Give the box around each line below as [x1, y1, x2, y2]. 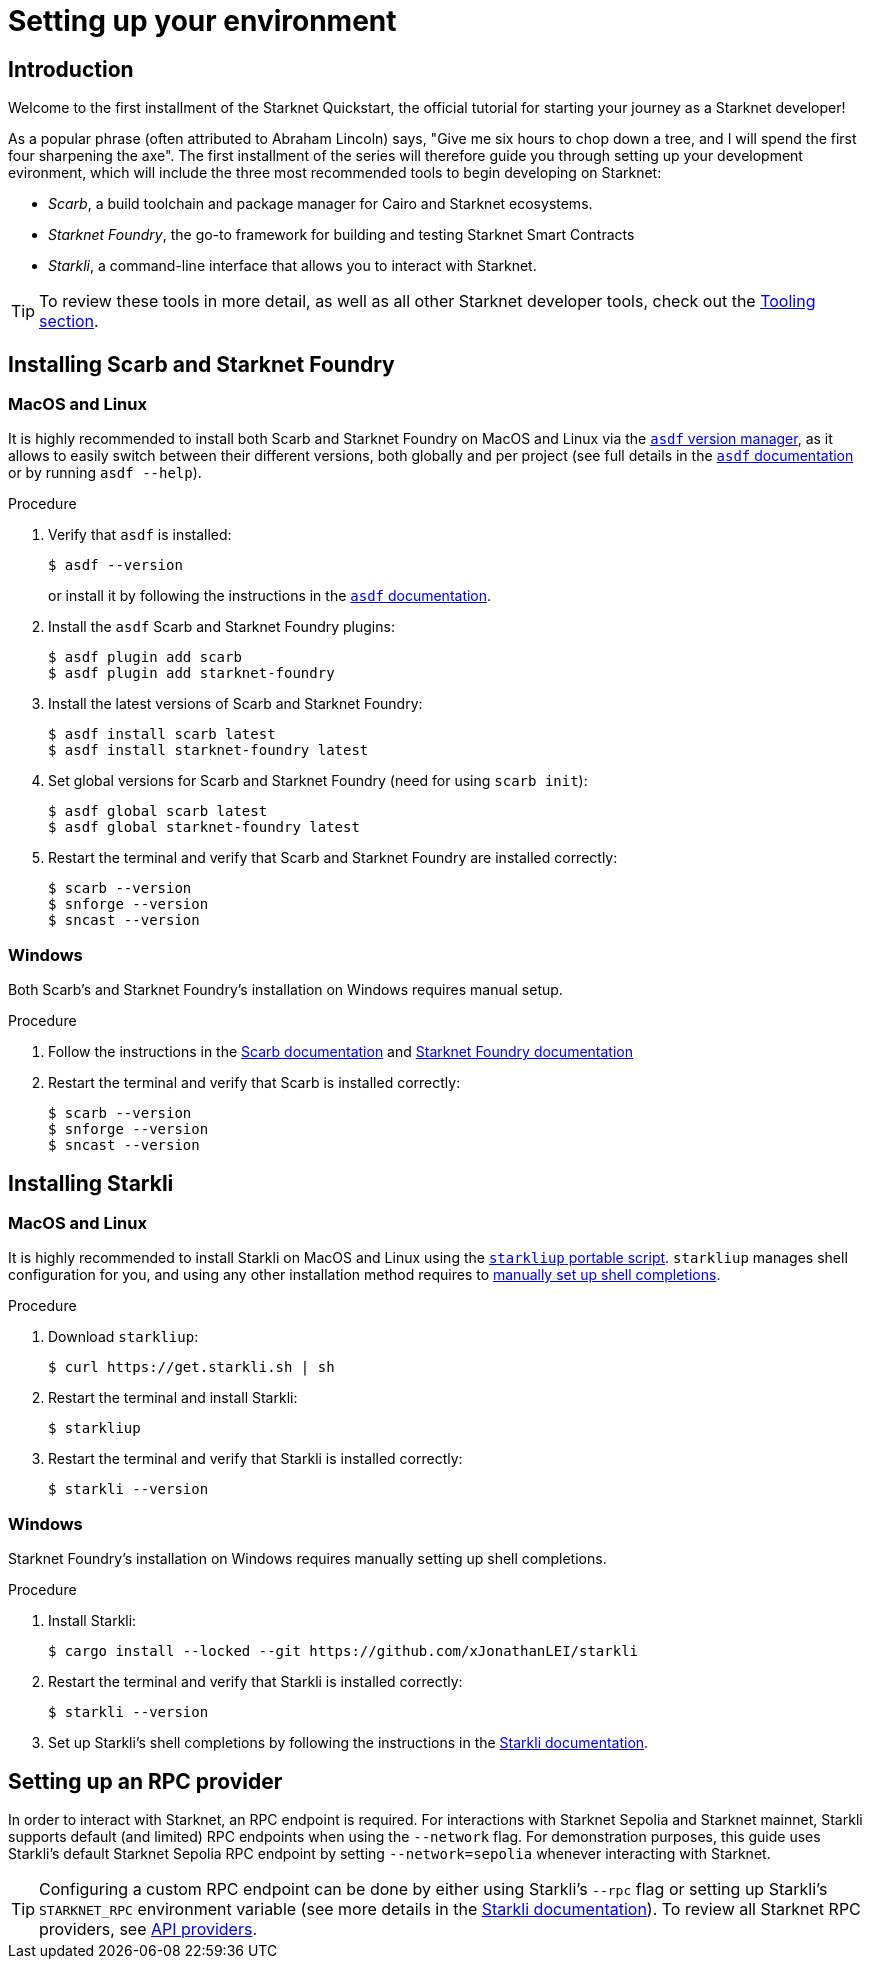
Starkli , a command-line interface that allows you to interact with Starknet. [48, 257, 537, 275]
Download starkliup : [48, 1328, 199, 1346]
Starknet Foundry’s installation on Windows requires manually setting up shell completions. [8, 1550, 607, 1568]
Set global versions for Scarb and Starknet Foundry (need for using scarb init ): [48, 772, 588, 790]
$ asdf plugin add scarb [48, 649, 242, 666]
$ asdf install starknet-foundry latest [48, 742, 369, 759]
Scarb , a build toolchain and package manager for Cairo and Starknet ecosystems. [48, 195, 593, 213]
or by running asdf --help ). [8, 464, 202, 482]
